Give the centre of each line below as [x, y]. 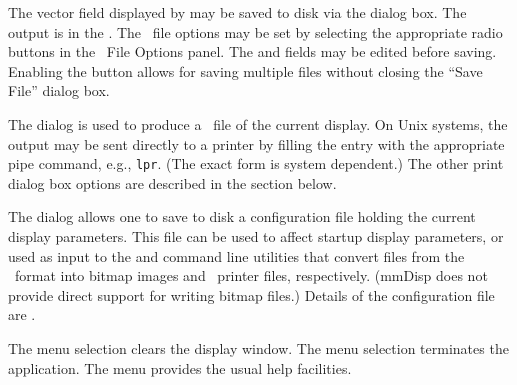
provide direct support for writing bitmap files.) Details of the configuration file [251, 294]
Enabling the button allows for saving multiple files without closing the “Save [245, 70]
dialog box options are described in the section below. [172, 182]
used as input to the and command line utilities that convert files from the [236, 255]
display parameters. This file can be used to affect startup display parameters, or [256, 236]
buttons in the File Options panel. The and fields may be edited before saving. [252, 51]
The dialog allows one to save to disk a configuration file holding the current [242, 216]
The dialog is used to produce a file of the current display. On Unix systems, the [258, 123]
